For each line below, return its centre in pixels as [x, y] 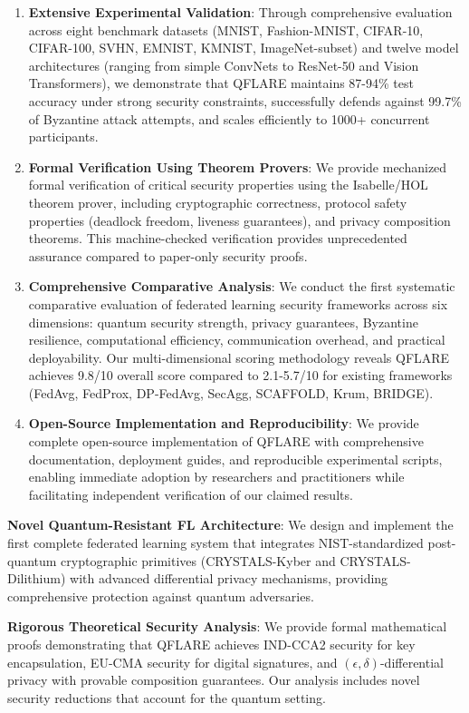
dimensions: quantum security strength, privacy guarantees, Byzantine [223, 322]
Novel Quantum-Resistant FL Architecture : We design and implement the [230, 525]
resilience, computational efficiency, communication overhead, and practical [237, 340]
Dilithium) [37, 578]
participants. [63, 137]
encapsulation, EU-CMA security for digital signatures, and [172, 662]
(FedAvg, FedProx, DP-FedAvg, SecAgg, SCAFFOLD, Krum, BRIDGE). [231, 392]
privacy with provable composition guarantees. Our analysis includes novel [214, 680]
